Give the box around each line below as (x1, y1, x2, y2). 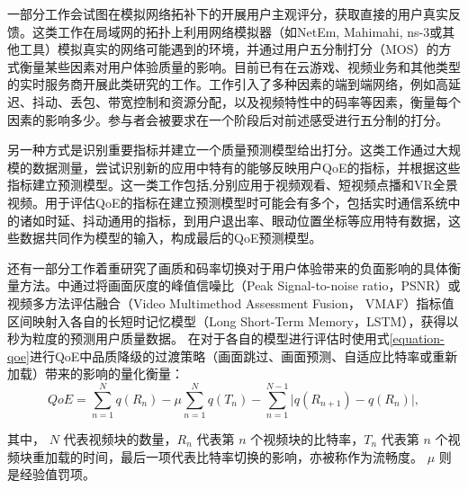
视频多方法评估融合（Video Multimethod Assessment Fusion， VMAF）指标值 (7, 293, 454, 312)
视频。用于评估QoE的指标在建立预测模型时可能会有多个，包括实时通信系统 (7, 192, 448, 211)
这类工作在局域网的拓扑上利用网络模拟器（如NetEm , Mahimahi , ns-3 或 (31, 22, 443, 40)
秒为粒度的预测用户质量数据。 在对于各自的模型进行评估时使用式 (7, 329, 390, 348)
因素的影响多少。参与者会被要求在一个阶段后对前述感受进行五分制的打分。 (7, 110, 448, 129)
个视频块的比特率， (250, 430, 364, 448)
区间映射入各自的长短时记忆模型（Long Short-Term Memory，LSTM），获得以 (7, 311, 459, 330)
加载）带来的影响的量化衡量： (7, 364, 184, 383)
